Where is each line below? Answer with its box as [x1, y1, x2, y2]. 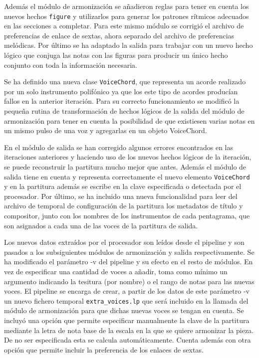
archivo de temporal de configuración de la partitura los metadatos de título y [4, 200, 243, 211]
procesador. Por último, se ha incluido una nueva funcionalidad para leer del [4, 190, 238, 201]
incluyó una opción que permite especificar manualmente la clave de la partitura [4, 315, 250, 326]
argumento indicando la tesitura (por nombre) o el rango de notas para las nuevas [4, 276, 255, 286]
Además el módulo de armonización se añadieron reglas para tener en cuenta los [4, 1, 249, 11]
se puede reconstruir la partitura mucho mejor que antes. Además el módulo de [4, 162, 247, 172]
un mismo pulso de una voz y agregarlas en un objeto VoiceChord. [4, 125, 207, 136]
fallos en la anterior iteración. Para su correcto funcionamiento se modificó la [4, 96, 240, 106]
